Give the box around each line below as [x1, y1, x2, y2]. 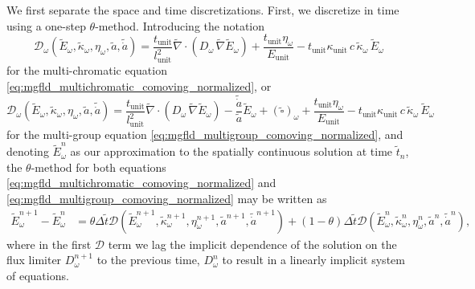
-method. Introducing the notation [95, 17, 265, 34]
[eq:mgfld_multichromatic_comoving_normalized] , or [6, 77, 272, 94]
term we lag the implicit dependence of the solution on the [108, 235, 397, 252]
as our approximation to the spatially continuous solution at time [70, 143, 393, 160]
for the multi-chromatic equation [6, 62, 167, 79]
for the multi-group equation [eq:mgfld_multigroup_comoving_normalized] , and [6, 125, 403, 142]
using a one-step [6, 17, 86, 34]
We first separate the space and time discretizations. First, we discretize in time [6, 2, 399, 18]
